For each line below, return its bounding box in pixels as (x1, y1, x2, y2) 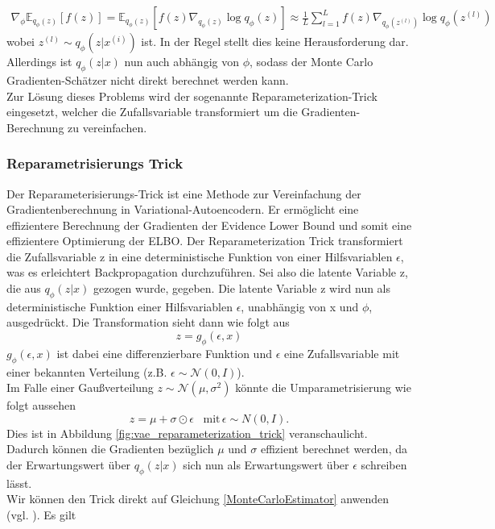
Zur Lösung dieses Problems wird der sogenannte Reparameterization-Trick (6, 87, 377, 104)
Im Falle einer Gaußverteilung (6, 379, 154, 396)
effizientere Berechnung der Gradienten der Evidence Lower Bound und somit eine (6, 216, 412, 233)
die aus (6, 280, 41, 297)
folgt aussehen (6, 397, 76, 414)
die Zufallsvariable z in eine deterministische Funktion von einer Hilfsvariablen (6, 248, 393, 264)
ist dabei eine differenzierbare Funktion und (56, 344, 272, 361)
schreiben (361, 456, 407, 473)
